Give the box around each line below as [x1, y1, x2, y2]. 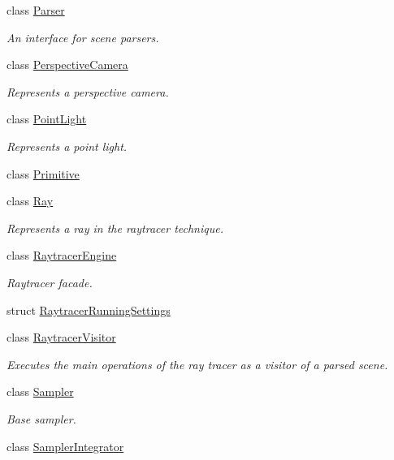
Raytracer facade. [6, 273, 93, 290]
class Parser [6, 2, 65, 18]
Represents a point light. [6, 137, 128, 154]
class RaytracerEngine [6, 247, 117, 264]
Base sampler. [6, 410, 76, 427]
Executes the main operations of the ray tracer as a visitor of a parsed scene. [6, 355, 388, 372]
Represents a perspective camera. [6, 83, 169, 100]
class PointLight [6, 110, 87, 127]
